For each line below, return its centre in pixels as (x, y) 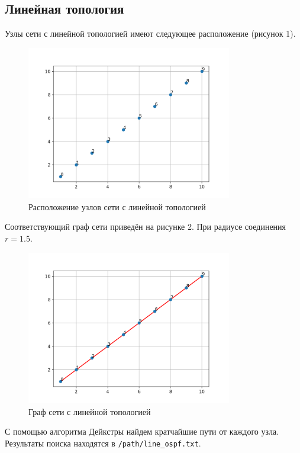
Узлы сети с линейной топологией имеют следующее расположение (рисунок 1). (150, 33)
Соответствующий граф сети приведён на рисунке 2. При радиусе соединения (146, 226)
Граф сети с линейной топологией (90, 411)
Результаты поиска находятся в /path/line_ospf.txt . (103, 443)
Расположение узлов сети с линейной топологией (117, 206)
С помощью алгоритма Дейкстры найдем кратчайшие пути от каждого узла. (142, 431)
